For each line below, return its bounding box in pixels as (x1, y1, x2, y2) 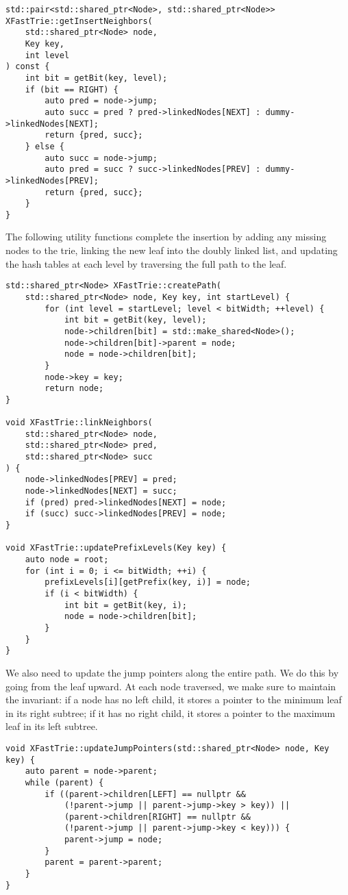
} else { (25, 141, 64, 151)
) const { (5, 62, 50, 72)
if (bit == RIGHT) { (25, 84, 119, 94)
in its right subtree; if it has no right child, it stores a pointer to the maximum (5, 705, 336, 720)
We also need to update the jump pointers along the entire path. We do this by (5, 665, 339, 679)
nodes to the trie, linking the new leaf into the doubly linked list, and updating (5, 243, 338, 257)
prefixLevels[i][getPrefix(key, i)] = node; (45, 577, 251, 588)
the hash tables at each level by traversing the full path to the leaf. (5, 256, 287, 270)
